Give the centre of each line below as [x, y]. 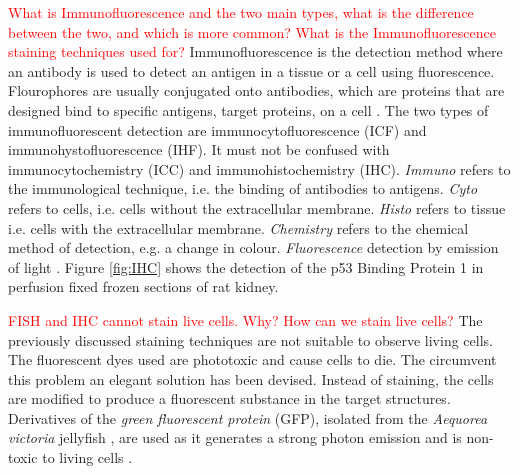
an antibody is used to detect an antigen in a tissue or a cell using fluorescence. [251, 70]
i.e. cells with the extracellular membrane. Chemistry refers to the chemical [238, 227]
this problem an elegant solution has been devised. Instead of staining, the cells [251, 378]
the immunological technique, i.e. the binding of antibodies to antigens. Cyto [243, 188]
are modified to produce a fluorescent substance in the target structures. [229, 398]
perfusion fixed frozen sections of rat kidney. [143, 286]
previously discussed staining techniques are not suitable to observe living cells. [250, 339]
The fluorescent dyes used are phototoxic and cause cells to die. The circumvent [252, 359]
